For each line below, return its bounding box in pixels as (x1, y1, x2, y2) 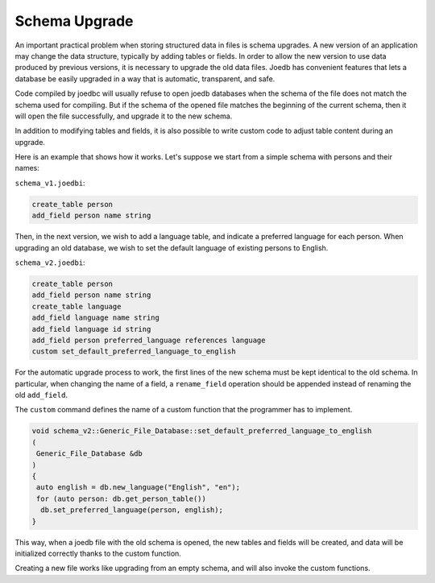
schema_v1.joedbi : (14, 178, 85, 188)
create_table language (31, 302, 122, 311)
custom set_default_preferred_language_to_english (31, 347, 237, 356)
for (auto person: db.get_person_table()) (36, 494, 207, 503)
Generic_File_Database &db (36, 449, 143, 458)
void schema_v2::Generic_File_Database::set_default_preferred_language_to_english (31, 427, 372, 436)
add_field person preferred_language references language (31, 335, 266, 345)
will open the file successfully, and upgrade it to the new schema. (14, 111, 233, 121)
